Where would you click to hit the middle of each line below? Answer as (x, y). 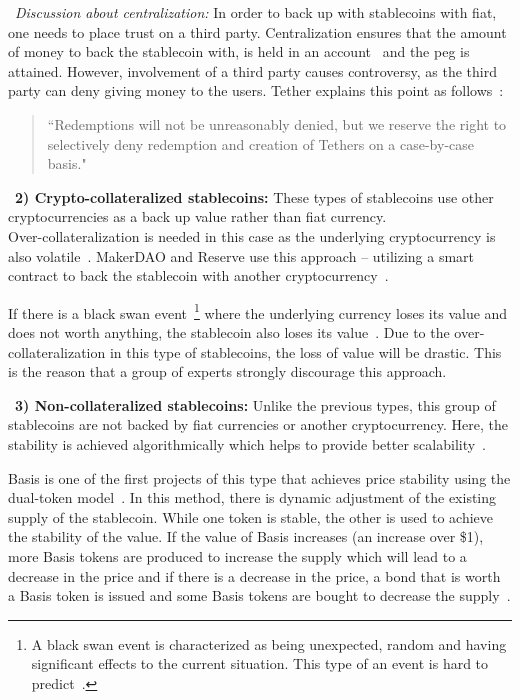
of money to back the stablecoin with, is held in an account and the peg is (239, 51)
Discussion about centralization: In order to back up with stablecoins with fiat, (256, 12)
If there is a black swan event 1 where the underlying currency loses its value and (258, 311)
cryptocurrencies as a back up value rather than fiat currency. (197, 216)
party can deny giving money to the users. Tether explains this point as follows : (256, 90)
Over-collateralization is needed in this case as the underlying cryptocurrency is (252, 235)
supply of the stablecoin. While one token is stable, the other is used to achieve (251, 516)
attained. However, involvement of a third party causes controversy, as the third (252, 70)
